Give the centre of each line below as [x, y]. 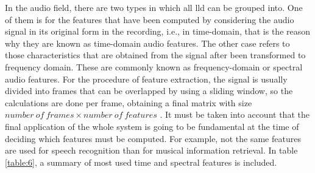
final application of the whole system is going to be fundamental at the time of [152, 126]
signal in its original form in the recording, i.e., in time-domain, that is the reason [158, 31]
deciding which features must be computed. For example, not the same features [153, 138]
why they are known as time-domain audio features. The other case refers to [147, 43]
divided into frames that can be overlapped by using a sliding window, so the [149, 91]
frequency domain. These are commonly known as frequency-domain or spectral [154, 66]
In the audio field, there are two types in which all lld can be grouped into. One [154, 7]
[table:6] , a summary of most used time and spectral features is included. [141, 162]
